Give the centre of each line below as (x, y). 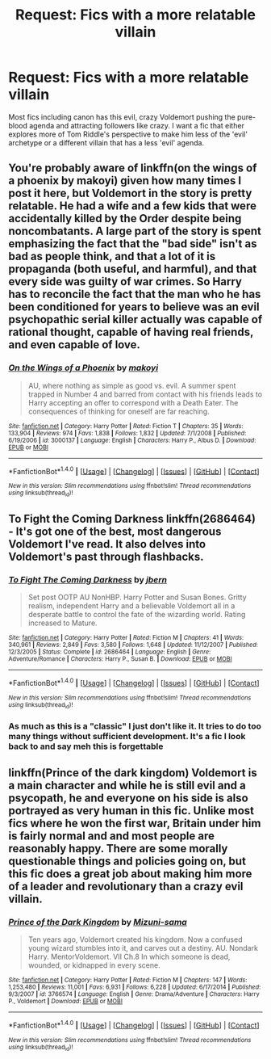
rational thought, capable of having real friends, (131, 332)
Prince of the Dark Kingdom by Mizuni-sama (98, 922)
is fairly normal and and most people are (112, 836)
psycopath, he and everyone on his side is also (128, 798)
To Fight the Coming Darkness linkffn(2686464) (132, 519)
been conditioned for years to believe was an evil (134, 307)
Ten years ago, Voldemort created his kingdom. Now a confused (135, 939)
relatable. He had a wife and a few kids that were (132, 206)
